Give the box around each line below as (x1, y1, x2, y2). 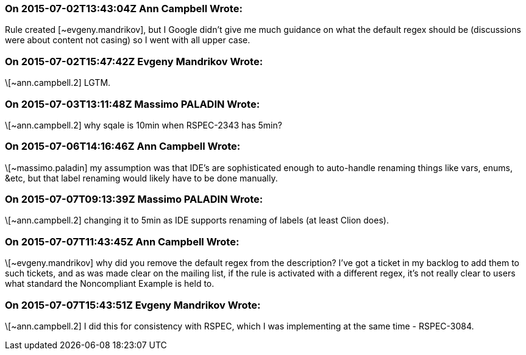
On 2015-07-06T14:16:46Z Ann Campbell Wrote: (5, 140, 241, 153)
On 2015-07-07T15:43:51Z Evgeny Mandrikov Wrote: (5, 298, 261, 311)
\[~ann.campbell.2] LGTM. (5, 77, 111, 88)
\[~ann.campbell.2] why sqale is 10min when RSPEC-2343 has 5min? (5, 119, 282, 130)
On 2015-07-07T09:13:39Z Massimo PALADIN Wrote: (5, 193, 263, 205)
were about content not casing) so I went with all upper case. (5, 35, 251, 46)
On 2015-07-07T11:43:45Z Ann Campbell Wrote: (5, 235, 240, 248)
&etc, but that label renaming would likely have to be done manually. (5, 172, 278, 183)
